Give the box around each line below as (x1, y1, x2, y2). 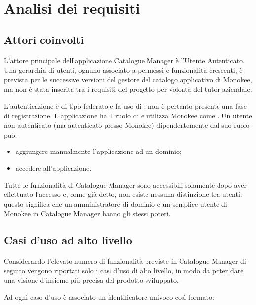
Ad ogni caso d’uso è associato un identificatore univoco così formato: (4, 291, 214, 302)
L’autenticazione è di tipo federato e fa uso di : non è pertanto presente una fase (4, 100, 247, 111)
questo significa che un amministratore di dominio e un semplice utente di (4, 198, 227, 209)
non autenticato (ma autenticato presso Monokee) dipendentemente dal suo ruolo (4, 120, 250, 130)
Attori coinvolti (4, 32, 84, 47)
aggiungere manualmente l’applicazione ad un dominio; (15, 146, 182, 156)
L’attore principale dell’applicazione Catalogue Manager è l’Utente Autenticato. (4, 55, 245, 65)
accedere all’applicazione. (15, 162, 92, 173)
